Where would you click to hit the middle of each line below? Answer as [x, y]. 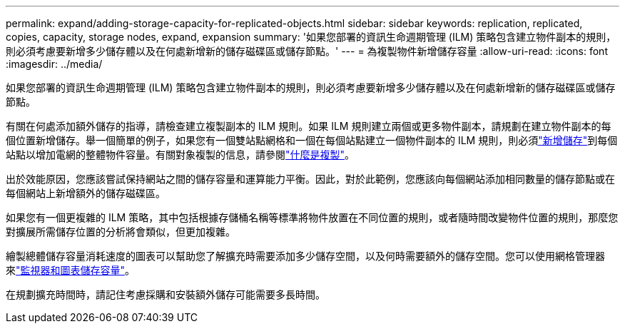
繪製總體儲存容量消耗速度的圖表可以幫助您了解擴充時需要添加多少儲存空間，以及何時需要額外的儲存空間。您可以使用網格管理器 [305, 256]
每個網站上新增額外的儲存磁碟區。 [86, 193]
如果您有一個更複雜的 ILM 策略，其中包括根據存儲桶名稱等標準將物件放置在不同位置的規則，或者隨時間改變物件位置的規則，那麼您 [312, 217]
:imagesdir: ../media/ [54, 64]
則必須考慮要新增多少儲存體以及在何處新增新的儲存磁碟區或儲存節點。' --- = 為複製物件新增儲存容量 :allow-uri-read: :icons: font [307, 51]
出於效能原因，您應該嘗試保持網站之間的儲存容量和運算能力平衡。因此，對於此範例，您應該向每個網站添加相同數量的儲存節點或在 [310, 179]
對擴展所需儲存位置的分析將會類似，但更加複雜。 [121, 232]
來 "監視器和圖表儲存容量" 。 [71, 270]
